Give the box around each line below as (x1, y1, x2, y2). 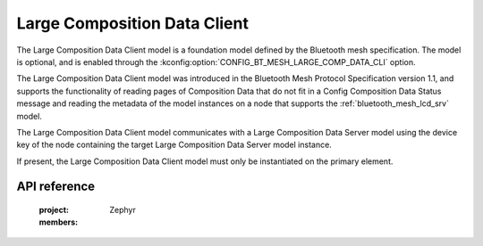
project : (38, 205, 69, 216)
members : (38, 217, 79, 227)
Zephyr (109, 205, 136, 216)
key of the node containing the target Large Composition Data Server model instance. (16, 139, 333, 151)
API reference (16, 179, 96, 194)
